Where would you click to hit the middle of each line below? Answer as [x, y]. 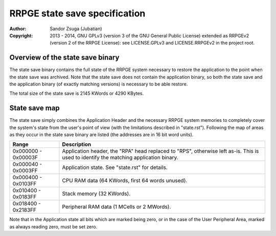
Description [77, 144]
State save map [34, 108]
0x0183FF [25, 197]
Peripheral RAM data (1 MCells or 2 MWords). [117, 207]
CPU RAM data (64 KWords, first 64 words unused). [125, 181]
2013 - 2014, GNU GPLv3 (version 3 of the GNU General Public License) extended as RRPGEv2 [149, 35]
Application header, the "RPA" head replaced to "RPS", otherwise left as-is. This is [160, 151]
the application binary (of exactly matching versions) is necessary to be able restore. [99, 84]
